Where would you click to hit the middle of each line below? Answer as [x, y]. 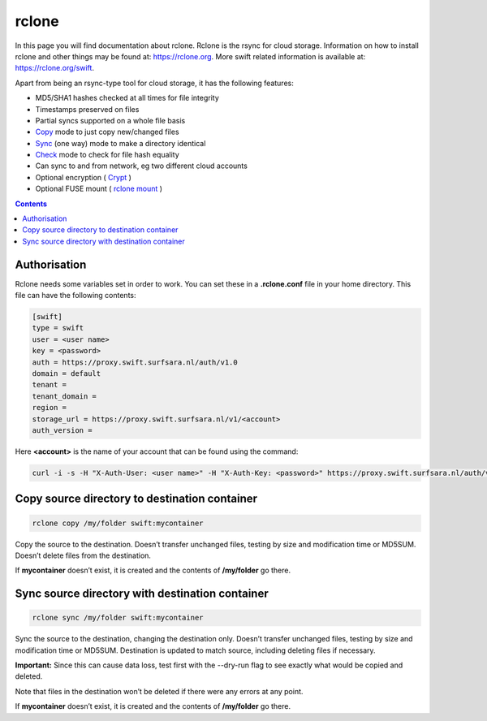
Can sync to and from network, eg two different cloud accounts [141, 166]
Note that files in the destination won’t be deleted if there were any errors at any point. [159, 691]
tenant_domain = [65, 396]
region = [50, 408]
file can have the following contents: [75, 296]
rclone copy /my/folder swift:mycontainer [118, 523]
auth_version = [62, 430]
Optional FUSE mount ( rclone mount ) [99, 189]
